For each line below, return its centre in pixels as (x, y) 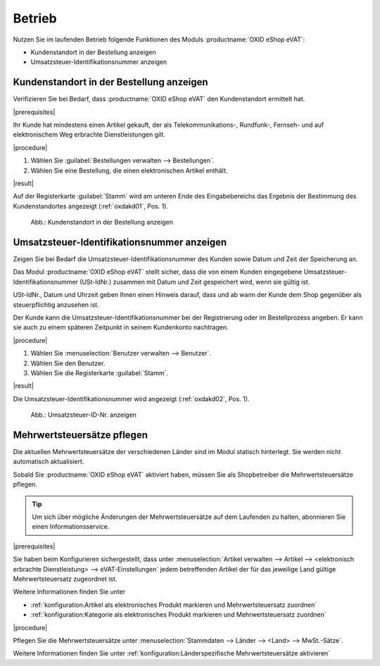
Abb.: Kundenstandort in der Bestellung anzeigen (102, 222)
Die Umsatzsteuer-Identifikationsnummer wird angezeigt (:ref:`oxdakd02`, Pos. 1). (131, 398)
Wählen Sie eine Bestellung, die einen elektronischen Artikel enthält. (129, 170)
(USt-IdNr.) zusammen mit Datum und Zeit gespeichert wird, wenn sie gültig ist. (195, 282)
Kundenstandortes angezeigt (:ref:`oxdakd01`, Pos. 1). (91, 206)
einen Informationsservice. (71, 527)
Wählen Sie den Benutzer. (68, 363)
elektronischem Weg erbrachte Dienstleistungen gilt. (89, 134)
